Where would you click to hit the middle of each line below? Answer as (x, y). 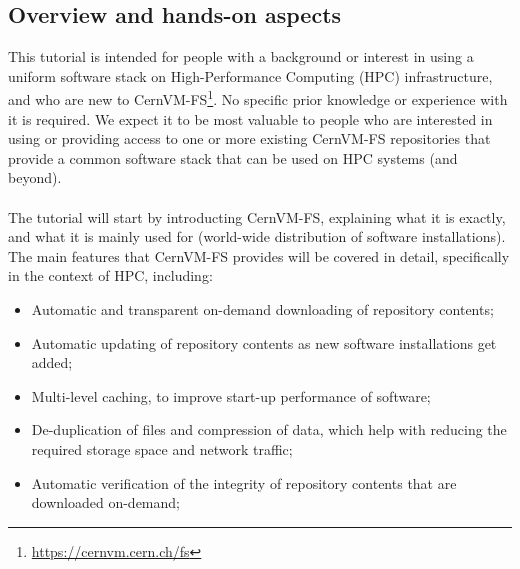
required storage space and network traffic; (162, 448)
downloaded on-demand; (105, 502)
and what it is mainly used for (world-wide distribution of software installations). (257, 236)
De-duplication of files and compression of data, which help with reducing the (269, 429)
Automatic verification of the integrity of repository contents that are (244, 482)
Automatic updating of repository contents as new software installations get (264, 342)
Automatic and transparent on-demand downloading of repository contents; (262, 308)
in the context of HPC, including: (110, 275)
